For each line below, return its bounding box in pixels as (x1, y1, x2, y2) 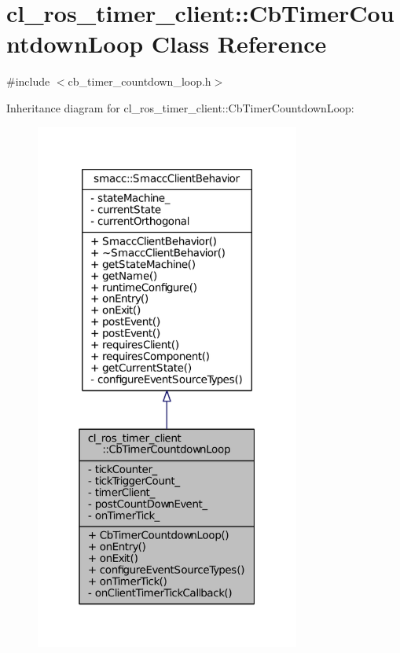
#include (6, 73, 50, 90)
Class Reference (151, 28, 327, 60)
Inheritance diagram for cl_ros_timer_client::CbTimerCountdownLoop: (6, 99, 354, 116)
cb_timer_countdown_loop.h (68, 73, 211, 90)
